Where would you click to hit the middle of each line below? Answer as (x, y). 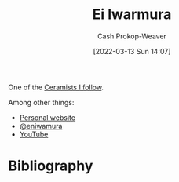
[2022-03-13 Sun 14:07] (132, 51)
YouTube (34, 134)
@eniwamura (41, 126)
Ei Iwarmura (132, 15)
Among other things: (41, 102)
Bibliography (51, 166)
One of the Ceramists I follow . (56, 87)
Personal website (47, 117)
